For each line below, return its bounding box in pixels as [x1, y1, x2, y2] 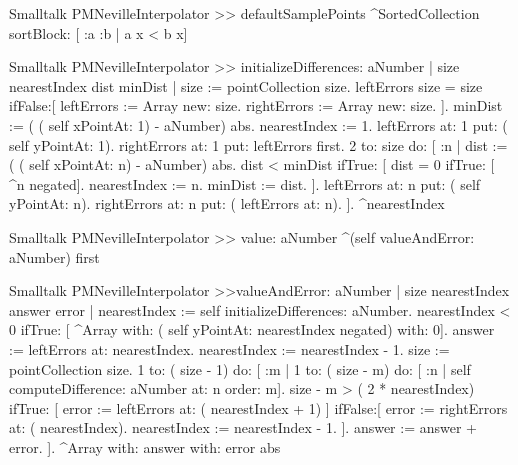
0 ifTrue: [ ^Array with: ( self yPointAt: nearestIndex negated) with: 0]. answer [9, 319, 495, 340]
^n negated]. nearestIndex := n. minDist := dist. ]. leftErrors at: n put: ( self [9, 173, 481, 194]
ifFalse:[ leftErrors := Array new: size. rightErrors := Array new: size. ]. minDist [9, 95, 503, 116]
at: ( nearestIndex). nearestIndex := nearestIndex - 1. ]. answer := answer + [9, 417, 477, 438]
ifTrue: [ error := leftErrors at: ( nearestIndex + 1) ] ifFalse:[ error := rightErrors [9, 397, 508, 418]
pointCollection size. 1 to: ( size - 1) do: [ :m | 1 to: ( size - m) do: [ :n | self [9, 358, 471, 379]
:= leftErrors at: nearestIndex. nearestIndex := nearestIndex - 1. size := [9, 338, 450, 359]
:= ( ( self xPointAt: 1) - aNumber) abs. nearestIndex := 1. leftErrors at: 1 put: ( [9, 114, 508, 135]
